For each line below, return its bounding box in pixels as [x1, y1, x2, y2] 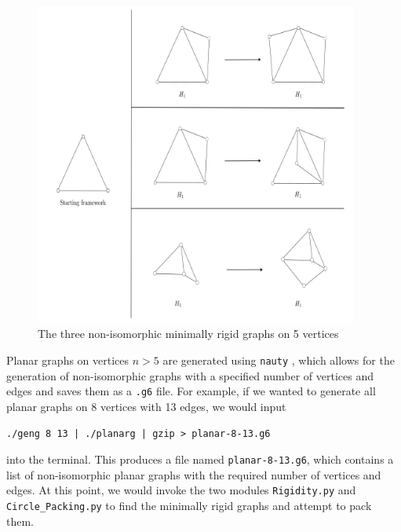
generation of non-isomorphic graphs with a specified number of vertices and [6, 367, 374, 383]
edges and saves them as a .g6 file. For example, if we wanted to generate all [6, 383, 376, 399]
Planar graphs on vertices [6, 351, 129, 368]
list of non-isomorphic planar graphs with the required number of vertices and [6, 466, 381, 482]
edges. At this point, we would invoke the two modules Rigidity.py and [6, 482, 356, 498]
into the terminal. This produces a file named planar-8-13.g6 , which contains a [6, 451, 394, 468]
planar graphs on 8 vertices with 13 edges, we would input [6, 398, 286, 414]
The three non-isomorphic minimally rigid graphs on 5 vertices [38, 325, 339, 342]
